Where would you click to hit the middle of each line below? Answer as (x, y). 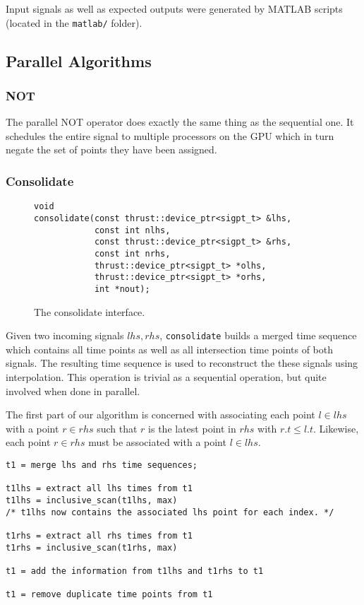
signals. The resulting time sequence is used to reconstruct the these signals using (182, 363)
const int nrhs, (132, 253)
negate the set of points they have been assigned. (111, 149)
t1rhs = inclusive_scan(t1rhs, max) (92, 547)
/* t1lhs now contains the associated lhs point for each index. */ (170, 512)
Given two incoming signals (65, 335)
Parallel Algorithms (79, 60)
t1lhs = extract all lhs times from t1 (99, 489)
